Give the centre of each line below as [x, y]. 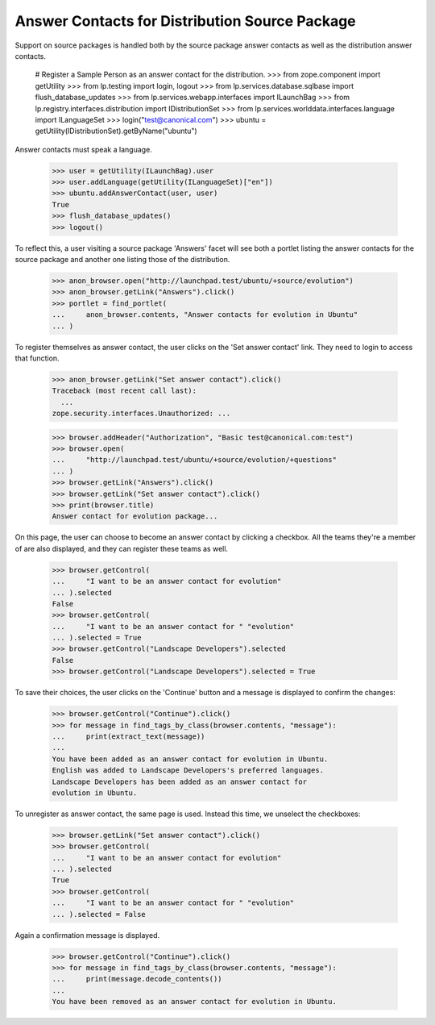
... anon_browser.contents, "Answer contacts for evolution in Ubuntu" [205, 315]
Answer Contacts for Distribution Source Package [185, 21]
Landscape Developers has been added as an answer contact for [180, 781]
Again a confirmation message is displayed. [87, 935]
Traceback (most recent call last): [124, 391]
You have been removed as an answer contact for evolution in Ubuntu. [195, 1002]
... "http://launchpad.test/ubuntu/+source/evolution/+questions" [195, 460]
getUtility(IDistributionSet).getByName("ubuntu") [116, 131]
